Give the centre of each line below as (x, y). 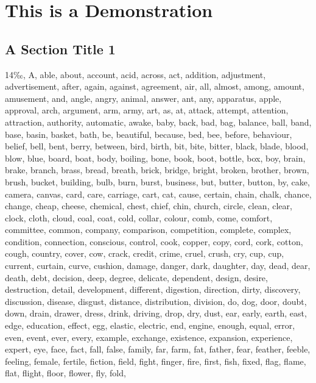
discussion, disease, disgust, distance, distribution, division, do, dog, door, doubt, (156, 301)
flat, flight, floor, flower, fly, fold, (65, 373)
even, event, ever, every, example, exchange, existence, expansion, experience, (149, 337)
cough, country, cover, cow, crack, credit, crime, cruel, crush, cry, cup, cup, (145, 253)
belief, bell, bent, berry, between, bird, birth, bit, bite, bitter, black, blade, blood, (157, 146)
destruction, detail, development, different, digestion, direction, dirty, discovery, (153, 289)
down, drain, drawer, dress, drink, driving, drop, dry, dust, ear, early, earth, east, (156, 313)
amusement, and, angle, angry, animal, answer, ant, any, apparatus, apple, (143, 98)
